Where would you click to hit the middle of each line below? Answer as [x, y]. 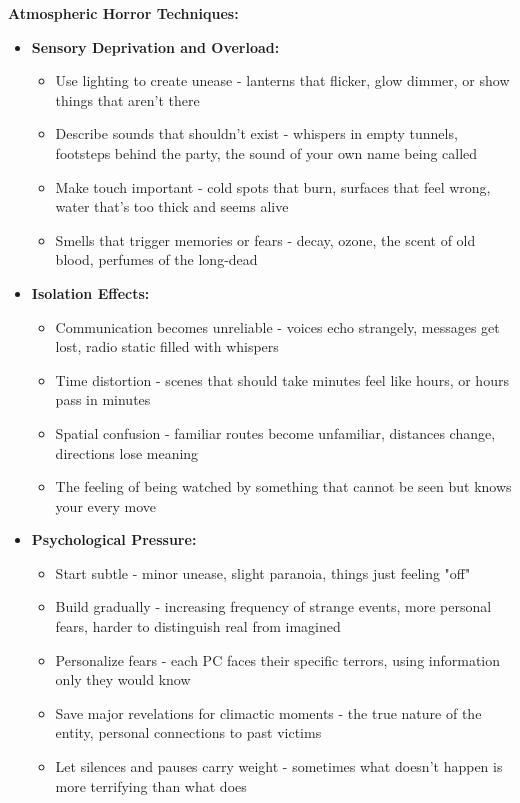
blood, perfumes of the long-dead [156, 259]
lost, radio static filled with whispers [167, 346]
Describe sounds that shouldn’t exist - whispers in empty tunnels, [256, 133]
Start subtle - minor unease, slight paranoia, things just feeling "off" [263, 572]
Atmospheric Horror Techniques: [123, 13]
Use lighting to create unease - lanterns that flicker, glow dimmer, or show [282, 80]
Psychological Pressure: [114, 539]
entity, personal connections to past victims [188, 732]
